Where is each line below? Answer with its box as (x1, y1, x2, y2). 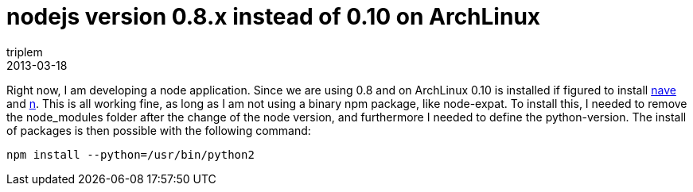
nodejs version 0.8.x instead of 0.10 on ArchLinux (6, 3, 541, 30)
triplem (6, 44, 43, 59)
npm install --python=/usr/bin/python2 (6, 148, 255, 161)
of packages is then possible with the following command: (6, 123, 311, 137)
